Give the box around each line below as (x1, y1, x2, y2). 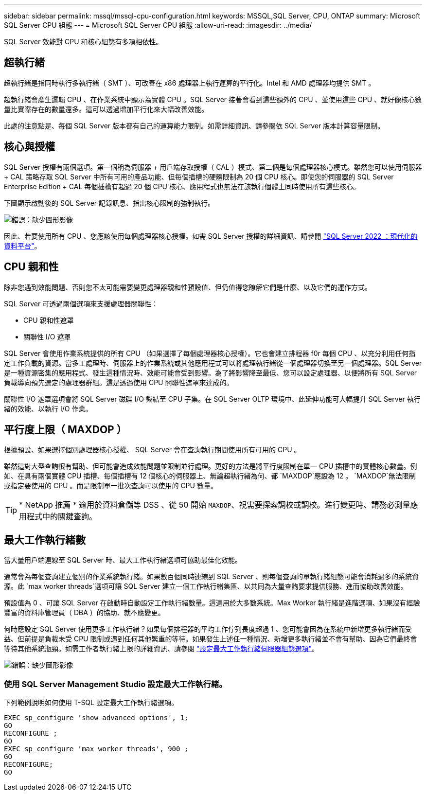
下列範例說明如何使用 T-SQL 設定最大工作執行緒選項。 (4, 698, 178, 707)
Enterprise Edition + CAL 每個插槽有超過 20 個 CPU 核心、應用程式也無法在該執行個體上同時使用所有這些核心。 (4, 182, 360, 191)
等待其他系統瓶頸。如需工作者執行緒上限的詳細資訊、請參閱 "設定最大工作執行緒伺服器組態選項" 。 (4, 644, 319, 653)
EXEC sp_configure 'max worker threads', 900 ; (4, 744, 189, 753)
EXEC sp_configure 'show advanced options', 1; (4, 713, 189, 722)
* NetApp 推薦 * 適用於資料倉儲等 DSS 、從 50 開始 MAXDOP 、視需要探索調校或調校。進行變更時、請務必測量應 (19, 500, 418, 510)
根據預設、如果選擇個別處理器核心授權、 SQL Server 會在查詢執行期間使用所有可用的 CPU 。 (4, 445, 301, 454)
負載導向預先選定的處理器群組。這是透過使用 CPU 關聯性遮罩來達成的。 (4, 378, 233, 387)
